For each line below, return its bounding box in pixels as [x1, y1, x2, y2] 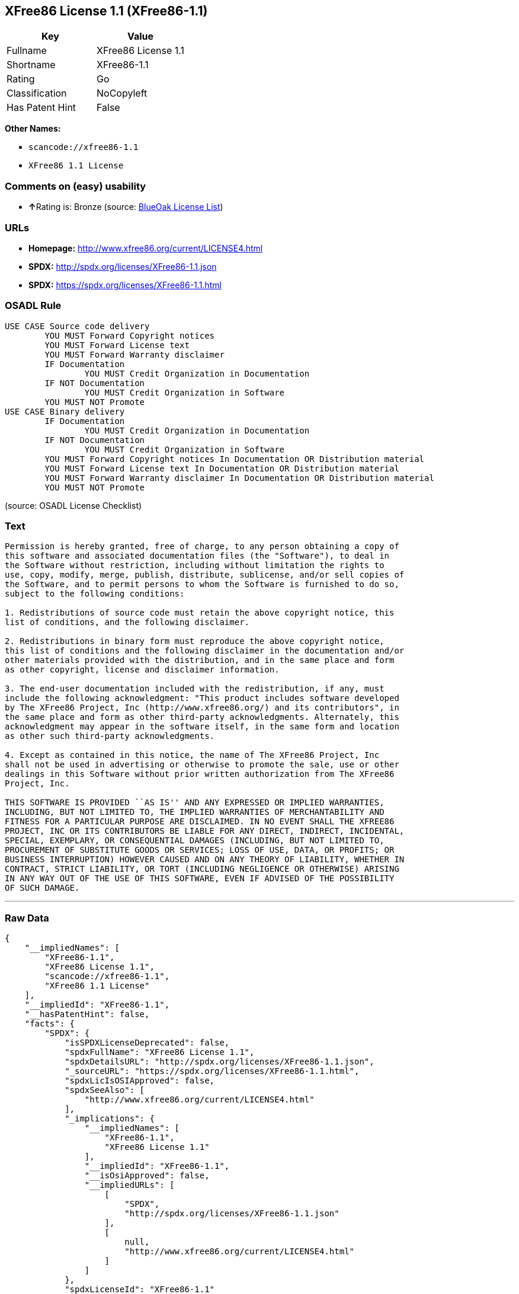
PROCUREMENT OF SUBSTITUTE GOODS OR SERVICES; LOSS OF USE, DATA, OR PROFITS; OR [5, 845, 395, 855]
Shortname [7, 59, 56, 71]
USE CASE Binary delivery [5, 406, 125, 416]
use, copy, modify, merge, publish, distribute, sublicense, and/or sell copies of [5, 570, 405, 580]
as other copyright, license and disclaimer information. [5, 665, 280, 675]
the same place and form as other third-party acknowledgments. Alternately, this [5, 712, 399, 722]
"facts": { [24, 1019, 75, 1029]
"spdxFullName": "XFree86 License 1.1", [65, 1047, 255, 1057]
